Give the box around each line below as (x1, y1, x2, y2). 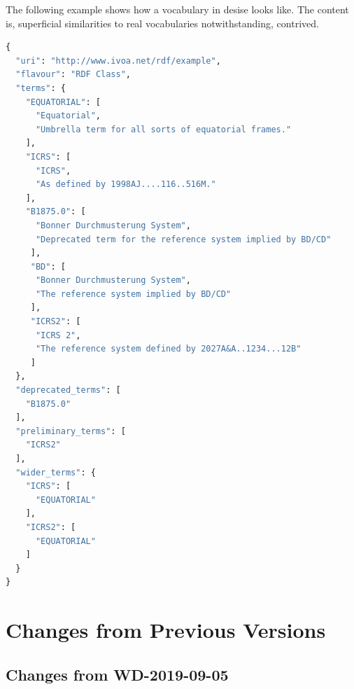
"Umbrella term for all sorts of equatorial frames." (35, 124, 292, 134)
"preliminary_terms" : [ (15, 426, 126, 436)
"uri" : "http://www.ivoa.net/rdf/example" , (15, 55, 221, 66)
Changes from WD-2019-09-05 (6, 663, 229, 685)
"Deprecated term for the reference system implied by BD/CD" (35, 234, 332, 244)
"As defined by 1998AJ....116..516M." (35, 179, 216, 190)
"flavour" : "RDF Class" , (15, 69, 132, 80)
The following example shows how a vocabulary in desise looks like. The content (6, 2, 349, 16)
